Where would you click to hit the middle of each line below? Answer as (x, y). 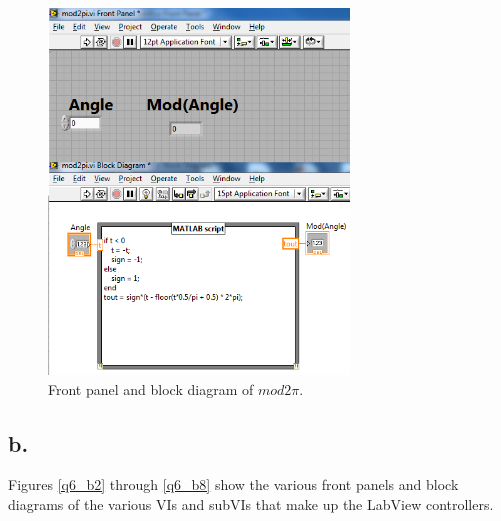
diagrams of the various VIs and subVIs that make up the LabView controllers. (251, 503)
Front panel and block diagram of (151, 388)
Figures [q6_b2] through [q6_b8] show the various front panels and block (233, 484)
